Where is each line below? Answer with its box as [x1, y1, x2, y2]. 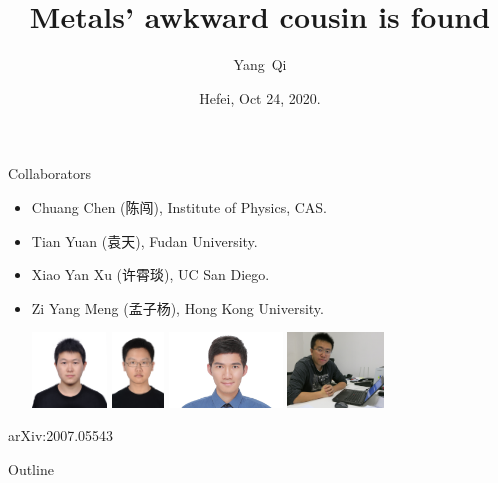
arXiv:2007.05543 [8, 425, 114, 446]
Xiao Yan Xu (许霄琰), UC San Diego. [31, 264, 270, 285]
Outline [8, 459, 54, 480]
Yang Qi [233, 54, 287, 75]
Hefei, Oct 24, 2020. [199, 87, 321, 108]
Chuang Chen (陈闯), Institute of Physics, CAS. [31, 196, 328, 217]
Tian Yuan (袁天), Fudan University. [31, 230, 258, 251]
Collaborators [8, 163, 92, 184]
